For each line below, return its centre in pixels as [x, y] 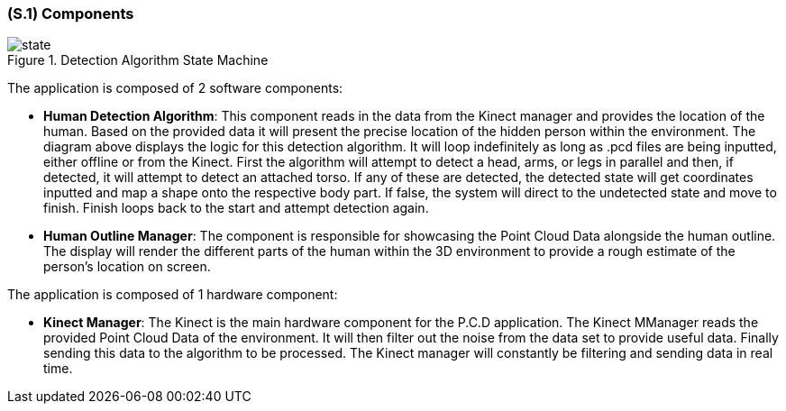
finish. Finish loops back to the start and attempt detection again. [236, 208]
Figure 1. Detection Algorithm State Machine [138, 60]
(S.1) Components [71, 14]
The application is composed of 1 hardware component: [173, 295]
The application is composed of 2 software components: [175, 88]
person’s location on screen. [127, 267]
